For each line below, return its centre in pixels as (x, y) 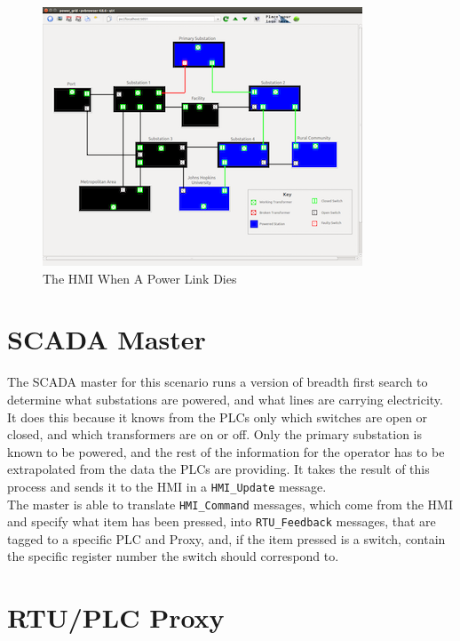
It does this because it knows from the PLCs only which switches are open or (218, 417)
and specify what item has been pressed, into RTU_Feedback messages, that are (222, 521)
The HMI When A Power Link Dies (140, 278)
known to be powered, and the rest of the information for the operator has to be (226, 451)
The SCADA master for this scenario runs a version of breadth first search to (218, 382)
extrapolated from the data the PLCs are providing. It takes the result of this (218, 469)
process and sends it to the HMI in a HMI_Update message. (167, 486)
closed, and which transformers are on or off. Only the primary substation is (215, 434)
